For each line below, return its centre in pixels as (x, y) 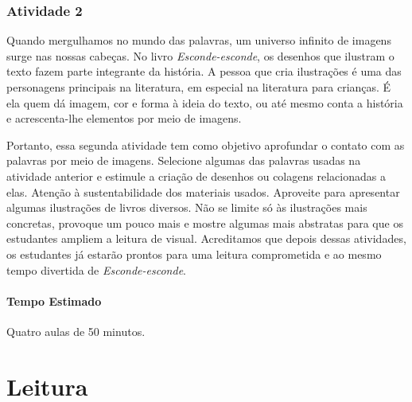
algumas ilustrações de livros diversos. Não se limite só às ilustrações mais (187, 207)
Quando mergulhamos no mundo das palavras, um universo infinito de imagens (199, 40)
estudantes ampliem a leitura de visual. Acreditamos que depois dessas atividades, (206, 238)
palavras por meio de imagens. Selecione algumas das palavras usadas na (184, 160)
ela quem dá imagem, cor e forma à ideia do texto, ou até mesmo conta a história (205, 102)
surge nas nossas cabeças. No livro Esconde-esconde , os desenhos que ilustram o (200, 55)
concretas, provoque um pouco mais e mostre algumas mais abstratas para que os (205, 222)
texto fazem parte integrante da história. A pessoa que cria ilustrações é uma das (204, 71)
